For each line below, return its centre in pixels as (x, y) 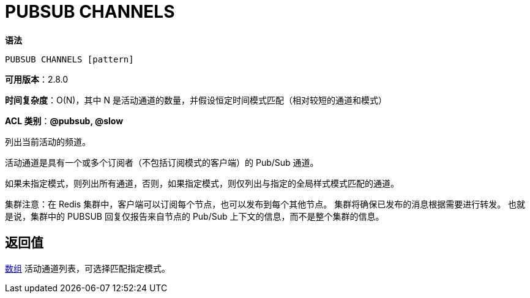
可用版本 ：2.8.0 (37, 79)
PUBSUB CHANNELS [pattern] (69, 59)
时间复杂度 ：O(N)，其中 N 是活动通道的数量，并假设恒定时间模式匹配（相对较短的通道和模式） (196, 100)
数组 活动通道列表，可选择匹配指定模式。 (88, 268)
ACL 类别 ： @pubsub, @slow (64, 121)
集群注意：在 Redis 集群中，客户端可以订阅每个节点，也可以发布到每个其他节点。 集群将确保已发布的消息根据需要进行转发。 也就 (265, 204)
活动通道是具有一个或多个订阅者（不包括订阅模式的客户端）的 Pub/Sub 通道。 (162, 162)
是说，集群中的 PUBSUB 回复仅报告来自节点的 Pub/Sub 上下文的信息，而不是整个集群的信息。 (195, 216)
